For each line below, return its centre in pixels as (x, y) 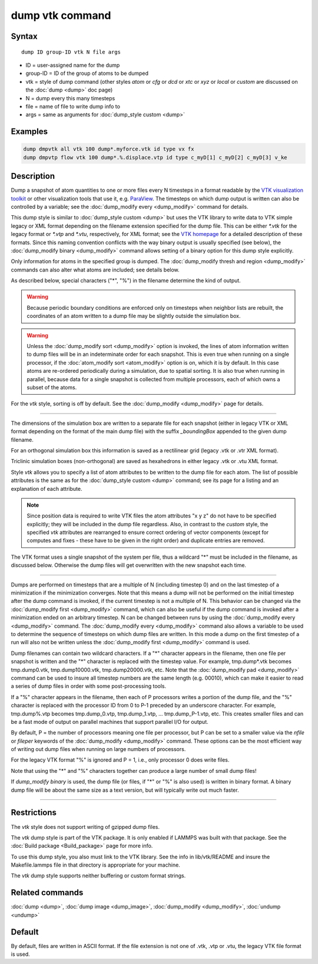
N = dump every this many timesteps (70, 98)
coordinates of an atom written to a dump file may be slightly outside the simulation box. (134, 316)
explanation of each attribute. (47, 488)
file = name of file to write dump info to (73, 106)
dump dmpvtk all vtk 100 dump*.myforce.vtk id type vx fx (109, 149)
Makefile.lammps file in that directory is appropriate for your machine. (96, 865)
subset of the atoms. (52, 387)
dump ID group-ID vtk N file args (71, 52)
